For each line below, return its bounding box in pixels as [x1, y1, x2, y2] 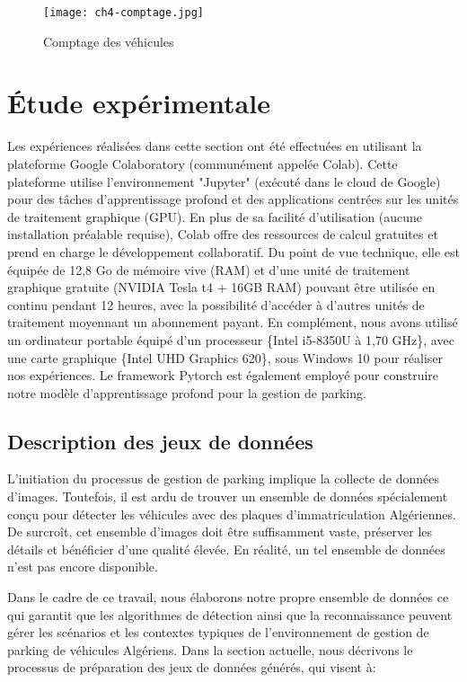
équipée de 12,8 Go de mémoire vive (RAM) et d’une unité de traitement [7, 260, 410, 279]
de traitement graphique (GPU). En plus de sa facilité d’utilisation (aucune [7, 207, 423, 226]
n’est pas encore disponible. [7, 557, 158, 576]
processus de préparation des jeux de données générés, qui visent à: [7, 658, 376, 677]
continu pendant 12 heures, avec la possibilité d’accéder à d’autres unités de [7, 295, 425, 314]
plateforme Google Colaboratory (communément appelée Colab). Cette [7, 154, 398, 173]
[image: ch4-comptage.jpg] [43, 6, 204, 19]
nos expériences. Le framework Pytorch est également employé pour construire [7, 366, 439, 385]
